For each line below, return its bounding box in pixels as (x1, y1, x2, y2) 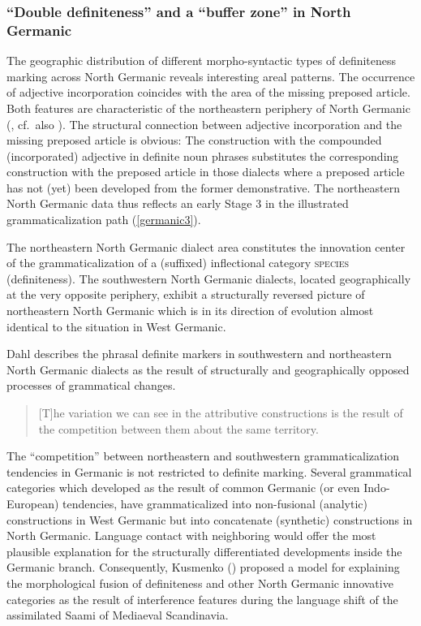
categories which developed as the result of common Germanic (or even (6, 479, 360, 496)
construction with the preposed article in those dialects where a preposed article (6, 163, 405, 180)
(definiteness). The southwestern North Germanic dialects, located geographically (6, 270, 411, 287)
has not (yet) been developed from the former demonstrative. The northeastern (6, 179, 401, 196)
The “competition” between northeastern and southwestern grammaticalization (6, 447, 400, 464)
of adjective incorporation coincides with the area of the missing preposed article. (6, 84, 410, 101)
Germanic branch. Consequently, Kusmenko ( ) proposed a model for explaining (6, 559, 400, 576)
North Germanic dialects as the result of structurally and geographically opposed (6, 360, 410, 378)
